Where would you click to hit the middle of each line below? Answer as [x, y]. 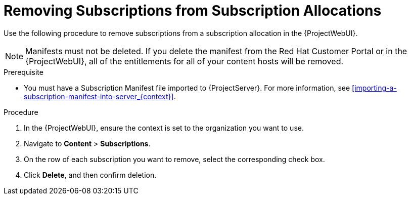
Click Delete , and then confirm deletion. [90, 175]
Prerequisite [24, 72]
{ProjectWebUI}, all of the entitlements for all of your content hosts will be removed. [185, 61]
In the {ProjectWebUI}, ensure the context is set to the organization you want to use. [164, 128]
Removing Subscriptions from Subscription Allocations [193, 11]
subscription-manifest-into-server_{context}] [99, 96]
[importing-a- [374, 88]
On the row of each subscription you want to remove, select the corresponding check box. [174, 159]
